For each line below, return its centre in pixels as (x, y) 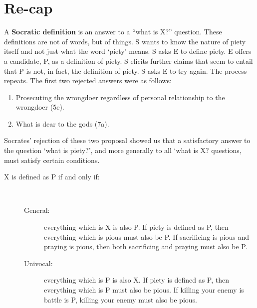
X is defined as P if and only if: (52, 177)
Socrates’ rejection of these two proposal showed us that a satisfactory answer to (127, 140)
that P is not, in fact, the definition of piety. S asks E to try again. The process (126, 71)
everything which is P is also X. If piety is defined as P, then (137, 280)
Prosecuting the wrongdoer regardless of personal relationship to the (120, 97)
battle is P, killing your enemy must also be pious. (121, 299)
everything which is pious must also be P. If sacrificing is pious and (147, 236)
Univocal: (38, 263)
